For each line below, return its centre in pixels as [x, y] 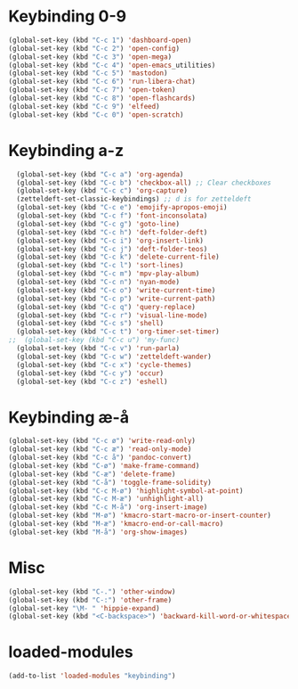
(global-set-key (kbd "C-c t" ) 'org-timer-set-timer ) [118, 332]
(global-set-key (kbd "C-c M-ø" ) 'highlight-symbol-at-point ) [126, 491]
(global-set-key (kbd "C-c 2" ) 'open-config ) [94, 48]
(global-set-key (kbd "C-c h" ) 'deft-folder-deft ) [112, 232]
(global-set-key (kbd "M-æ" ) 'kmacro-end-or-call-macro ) [116, 524]
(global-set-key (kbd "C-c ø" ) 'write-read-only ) [102, 441]
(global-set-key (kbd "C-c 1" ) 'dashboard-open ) [100, 40]
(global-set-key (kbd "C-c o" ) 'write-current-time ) [116, 290]
